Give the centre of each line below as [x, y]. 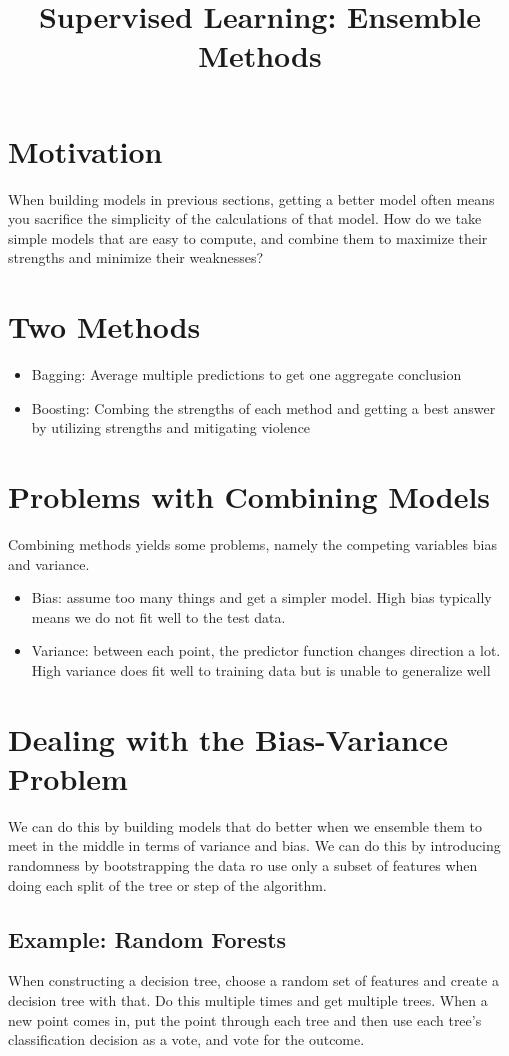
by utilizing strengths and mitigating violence [171, 427]
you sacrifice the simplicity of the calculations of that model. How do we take [245, 218]
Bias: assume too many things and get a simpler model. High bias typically [261, 597]
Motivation [85, 150]
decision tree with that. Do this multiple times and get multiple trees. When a [248, 999]
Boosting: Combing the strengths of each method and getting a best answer [263, 407]
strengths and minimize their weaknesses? [136, 257]
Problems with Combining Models [249, 495]
